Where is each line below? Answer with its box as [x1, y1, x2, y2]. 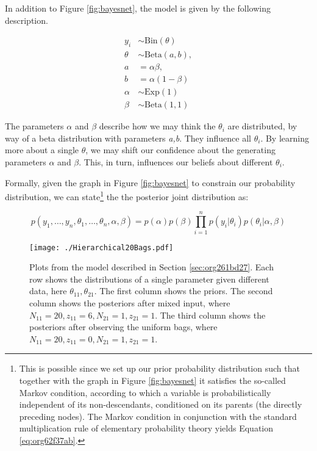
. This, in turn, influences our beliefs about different [79, 155, 273, 168]
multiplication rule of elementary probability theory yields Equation [19, 422, 274, 435]
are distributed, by [227, 120, 297, 132]
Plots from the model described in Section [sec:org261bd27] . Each [29, 261, 274, 273]
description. [5, 13, 48, 26]
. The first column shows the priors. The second [94, 284, 273, 297]
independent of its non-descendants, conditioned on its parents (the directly [19, 398, 302, 411]
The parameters [5, 120, 64, 132]
